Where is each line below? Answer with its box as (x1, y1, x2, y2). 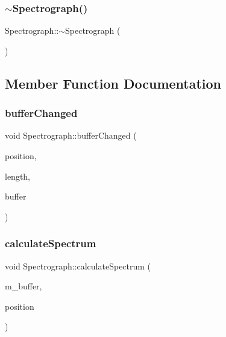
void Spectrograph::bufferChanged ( (5, 129, 137, 142)
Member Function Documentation (5, 74, 222, 92)
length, (5, 169, 31, 182)
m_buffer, (5, 280, 42, 292)
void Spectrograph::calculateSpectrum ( (5, 259, 151, 272)
